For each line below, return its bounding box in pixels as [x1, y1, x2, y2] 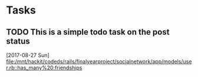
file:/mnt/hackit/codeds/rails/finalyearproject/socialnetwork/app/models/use [6, 58, 192, 65]
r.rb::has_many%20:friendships [6, 64, 82, 71]
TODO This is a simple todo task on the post [6, 27, 170, 37]
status [6, 36, 31, 46]
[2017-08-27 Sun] [6, 52, 50, 59]
